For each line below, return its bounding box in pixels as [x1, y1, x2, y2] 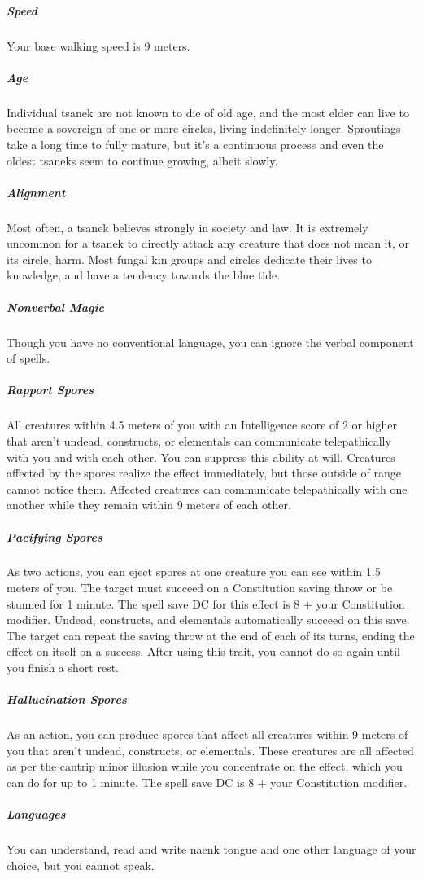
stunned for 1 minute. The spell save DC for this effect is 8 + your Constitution [7, 595, 405, 612]
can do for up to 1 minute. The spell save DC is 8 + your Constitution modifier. [7, 773, 408, 790]
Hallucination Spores [7, 691, 127, 708]
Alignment [7, 183, 66, 200]
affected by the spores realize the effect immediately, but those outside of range [7, 464, 401, 481]
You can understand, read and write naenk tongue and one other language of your [7, 841, 416, 858]
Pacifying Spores [7, 528, 102, 545]
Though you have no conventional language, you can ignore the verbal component [7, 333, 414, 350]
